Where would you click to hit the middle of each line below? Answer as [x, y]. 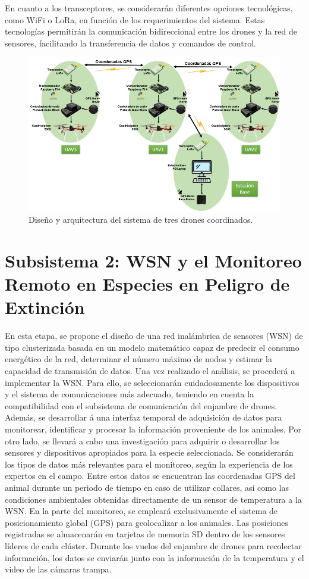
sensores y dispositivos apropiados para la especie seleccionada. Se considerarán [149, 452]
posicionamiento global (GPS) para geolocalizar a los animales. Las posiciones [147, 522]
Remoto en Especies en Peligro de [147, 284]
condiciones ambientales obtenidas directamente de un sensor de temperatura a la [153, 499]
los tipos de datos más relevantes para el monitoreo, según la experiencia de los [149, 464]
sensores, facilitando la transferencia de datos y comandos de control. [130, 43]
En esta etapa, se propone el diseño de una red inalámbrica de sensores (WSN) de [154, 336]
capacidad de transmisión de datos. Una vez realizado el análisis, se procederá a [150, 371]
